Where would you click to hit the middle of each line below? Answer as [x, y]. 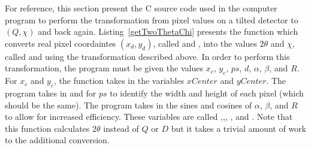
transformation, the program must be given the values [104, 68]
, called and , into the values [205, 43]
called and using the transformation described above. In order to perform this [147, 56]
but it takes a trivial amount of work [238, 128]
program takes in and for [51, 93]
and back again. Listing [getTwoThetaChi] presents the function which [168, 31]
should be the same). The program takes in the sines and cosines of [129, 105]
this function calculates [47, 128]
